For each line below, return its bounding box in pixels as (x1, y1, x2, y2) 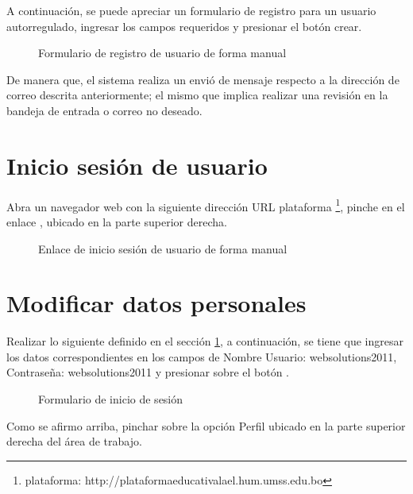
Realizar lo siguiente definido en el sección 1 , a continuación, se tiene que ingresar (6, 333, 403, 349)
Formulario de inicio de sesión (38, 391, 183, 407)
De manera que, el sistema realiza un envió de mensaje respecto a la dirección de (6, 71, 399, 87)
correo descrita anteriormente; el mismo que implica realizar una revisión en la (6, 87, 388, 103)
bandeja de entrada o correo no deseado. (6, 102, 203, 118)
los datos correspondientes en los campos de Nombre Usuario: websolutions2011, (6, 348, 397, 365)
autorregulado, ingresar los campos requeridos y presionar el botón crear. (6, 17, 362, 34)
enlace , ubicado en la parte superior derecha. (6, 213, 227, 230)
